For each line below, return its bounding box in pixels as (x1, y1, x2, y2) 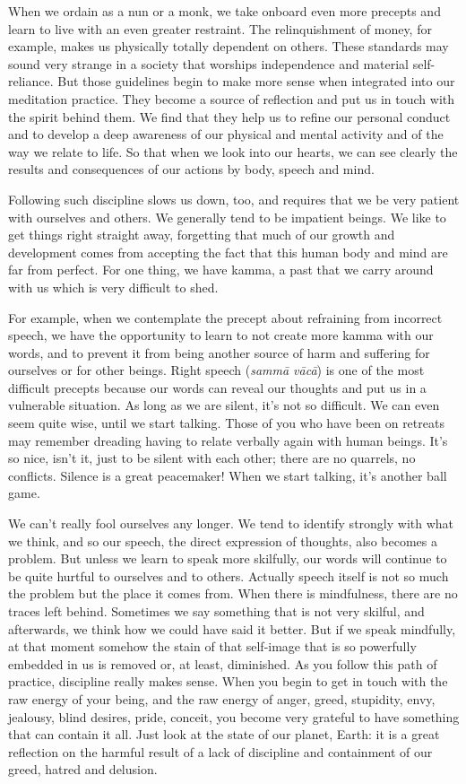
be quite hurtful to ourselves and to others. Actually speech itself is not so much (8, 566, 449, 585)
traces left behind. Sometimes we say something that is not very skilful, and (8, 602, 425, 620)
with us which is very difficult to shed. (8, 277, 219, 296)
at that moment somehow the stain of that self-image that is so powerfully (8, 637, 417, 656)
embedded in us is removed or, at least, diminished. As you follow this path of (8, 654, 437, 673)
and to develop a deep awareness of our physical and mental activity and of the (8, 125, 444, 144)
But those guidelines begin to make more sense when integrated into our (57, 72, 455, 91)
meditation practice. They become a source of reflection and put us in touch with (8, 89, 455, 108)
